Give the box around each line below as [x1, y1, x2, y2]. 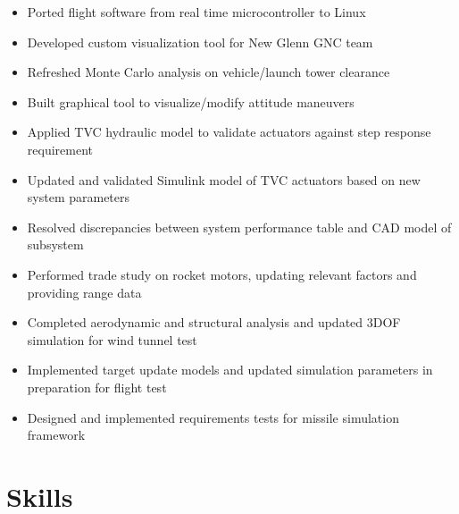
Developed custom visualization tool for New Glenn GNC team [27, 32, 373, 51]
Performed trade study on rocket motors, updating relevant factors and [27, 265, 417, 283]
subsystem [27, 235, 84, 254]
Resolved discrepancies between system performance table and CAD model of [27, 217, 452, 236]
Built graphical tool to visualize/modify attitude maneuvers [27, 92, 355, 111]
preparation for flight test [27, 377, 167, 396]
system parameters [27, 188, 130, 206]
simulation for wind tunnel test [27, 330, 197, 349]
